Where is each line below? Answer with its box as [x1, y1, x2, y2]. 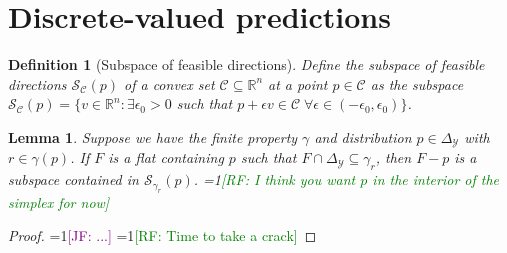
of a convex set [124, 73, 215, 94]
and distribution [314, 126, 412, 147]
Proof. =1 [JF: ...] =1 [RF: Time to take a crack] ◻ [8, 225, 317, 246]
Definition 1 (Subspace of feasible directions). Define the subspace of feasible [8, 54, 485, 75]
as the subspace [370, 73, 464, 94]
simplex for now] [8, 191, 110, 212]
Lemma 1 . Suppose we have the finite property [8, 126, 298, 147]
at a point [268, 73, 328, 94]
